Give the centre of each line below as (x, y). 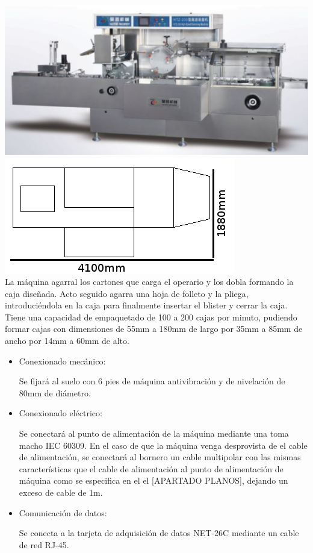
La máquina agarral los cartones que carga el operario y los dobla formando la (149, 282)
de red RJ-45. (44, 544)
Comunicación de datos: (63, 512)
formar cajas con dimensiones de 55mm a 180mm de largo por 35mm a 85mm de (154, 329)
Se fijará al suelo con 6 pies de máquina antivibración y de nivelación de (152, 381)
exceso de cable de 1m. (61, 492)
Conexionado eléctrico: (60, 413)
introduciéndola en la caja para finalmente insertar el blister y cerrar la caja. (146, 305)
